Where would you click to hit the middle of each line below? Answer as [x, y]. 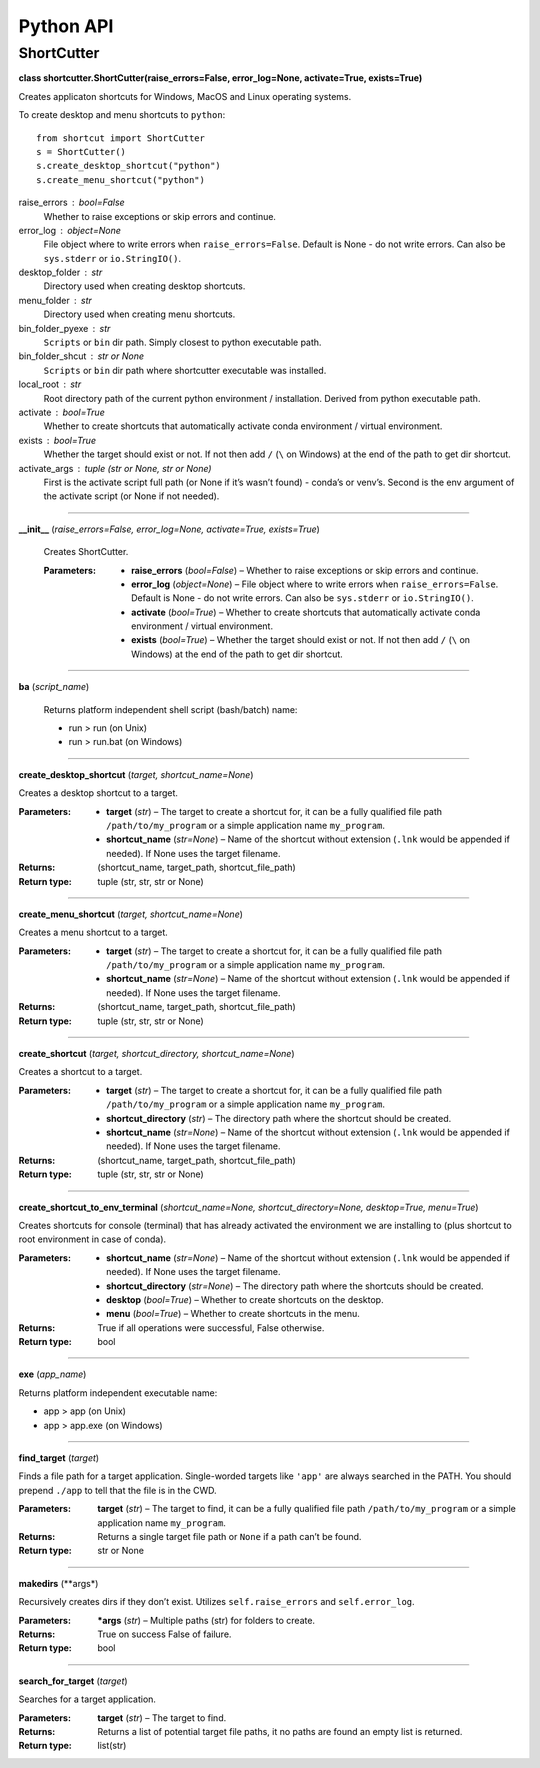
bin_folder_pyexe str [64, 328]
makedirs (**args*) [58, 1583]
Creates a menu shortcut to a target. [93, 932]
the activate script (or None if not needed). [131, 496]
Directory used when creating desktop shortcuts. [144, 286]
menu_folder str [55, 300]
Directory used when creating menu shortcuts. [139, 314]
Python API [66, 26]
